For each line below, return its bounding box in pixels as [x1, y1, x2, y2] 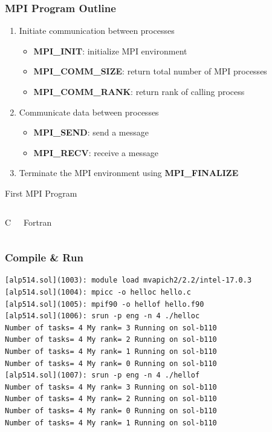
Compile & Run [5, 250, 83, 265]
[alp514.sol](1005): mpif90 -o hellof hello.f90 [5, 299, 204, 309]
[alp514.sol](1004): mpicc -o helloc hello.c [5, 287, 191, 296]
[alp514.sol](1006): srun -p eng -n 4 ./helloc [5, 312, 200, 321]
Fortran [24, 215, 52, 228]
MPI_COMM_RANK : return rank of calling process [33, 85, 245, 97]
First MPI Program [5, 186, 77, 199]
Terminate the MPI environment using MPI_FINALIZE [19, 166, 239, 179]
